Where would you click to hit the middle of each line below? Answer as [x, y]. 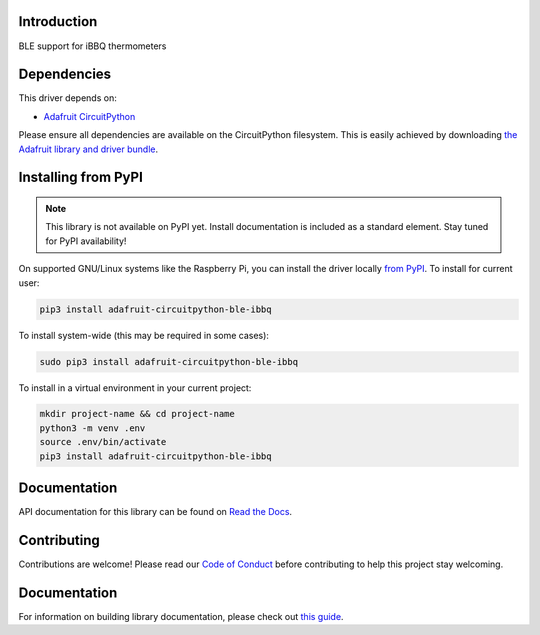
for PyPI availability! [86, 241]
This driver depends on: [67, 98]
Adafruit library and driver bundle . [88, 149]
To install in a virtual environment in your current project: [135, 387]
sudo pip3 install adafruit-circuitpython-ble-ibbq [169, 361]
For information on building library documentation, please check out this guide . [181, 616]
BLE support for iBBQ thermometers [92, 46]
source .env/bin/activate [103, 442]
